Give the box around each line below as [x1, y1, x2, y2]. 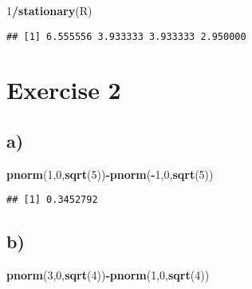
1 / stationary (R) [6, 2, 93, 18]
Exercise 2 [6, 73, 121, 106]
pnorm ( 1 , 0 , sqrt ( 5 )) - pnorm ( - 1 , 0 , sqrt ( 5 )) [6, 165, 214, 182]
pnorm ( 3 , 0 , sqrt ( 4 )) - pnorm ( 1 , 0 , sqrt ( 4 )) [6, 267, 210, 283]
